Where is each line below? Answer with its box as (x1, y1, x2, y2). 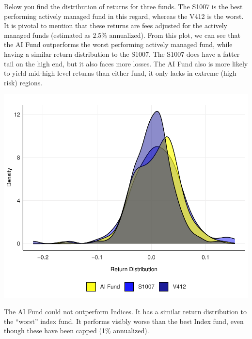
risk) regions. (4, 77, 43, 87)
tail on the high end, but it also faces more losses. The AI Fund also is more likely (4, 58, 248, 68)
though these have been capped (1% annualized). (4, 325, 149, 336)
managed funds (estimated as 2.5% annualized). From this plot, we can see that (4, 30, 240, 40)
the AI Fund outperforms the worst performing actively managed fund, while (4, 39, 233, 49)
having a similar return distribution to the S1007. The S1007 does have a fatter (4, 48, 240, 59)
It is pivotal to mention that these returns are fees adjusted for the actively (4, 20, 227, 31)
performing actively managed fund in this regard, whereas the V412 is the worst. (4, 11, 244, 21)
